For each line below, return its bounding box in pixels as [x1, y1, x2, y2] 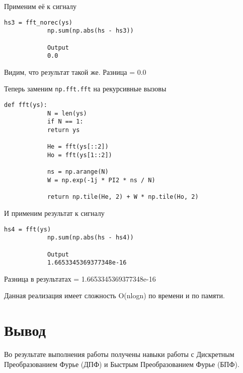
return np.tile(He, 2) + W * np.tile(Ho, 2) [47, 193, 199, 201]
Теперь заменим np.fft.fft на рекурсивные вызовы [4, 83, 167, 94]
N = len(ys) [47, 109, 87, 117]
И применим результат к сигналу [4, 208, 105, 218]
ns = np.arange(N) [47, 168, 109, 176]
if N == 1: [47, 118, 84, 126]
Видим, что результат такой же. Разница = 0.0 [4, 66, 146, 77]
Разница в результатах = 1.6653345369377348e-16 [4, 273, 156, 284]
